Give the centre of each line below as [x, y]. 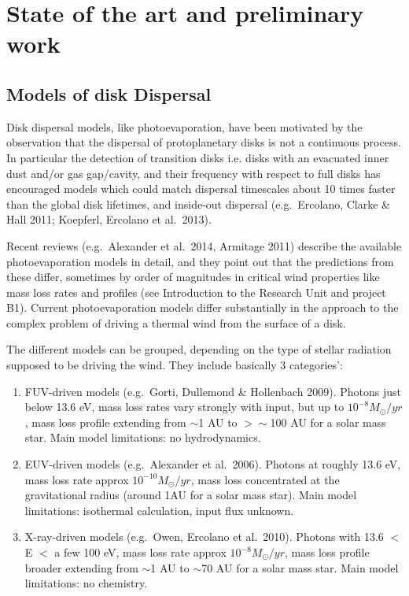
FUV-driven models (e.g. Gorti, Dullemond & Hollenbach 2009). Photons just [213, 391]
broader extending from [81, 567]
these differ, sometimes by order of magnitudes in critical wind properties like [193, 277]
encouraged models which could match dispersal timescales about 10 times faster [201, 189]
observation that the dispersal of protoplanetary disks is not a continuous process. [204, 142]
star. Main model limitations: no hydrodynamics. [143, 437]
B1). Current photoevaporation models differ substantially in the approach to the [203, 307]
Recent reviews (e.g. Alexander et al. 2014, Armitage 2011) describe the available [204, 245]
